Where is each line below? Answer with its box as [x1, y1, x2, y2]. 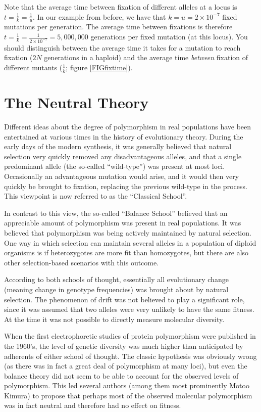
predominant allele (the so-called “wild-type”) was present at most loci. [4, 161, 225, 171]
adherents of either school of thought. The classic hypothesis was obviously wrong [4, 350, 257, 361]
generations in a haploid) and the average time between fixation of [44, 52, 248, 63]
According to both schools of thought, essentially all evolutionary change [4, 274, 229, 285]
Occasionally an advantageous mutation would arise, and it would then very [4, 171, 239, 181]
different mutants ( [4, 62, 63, 73]
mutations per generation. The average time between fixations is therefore [4, 21, 233, 32]
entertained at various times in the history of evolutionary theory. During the [4, 131, 243, 142]
